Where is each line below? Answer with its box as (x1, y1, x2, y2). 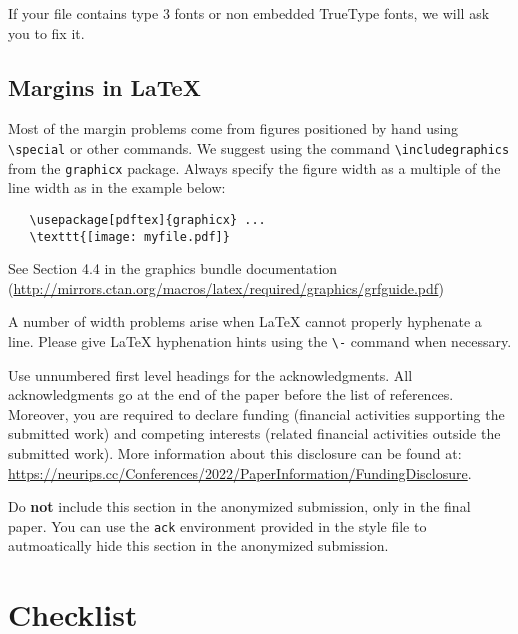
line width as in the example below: (8, 177, 226, 198)
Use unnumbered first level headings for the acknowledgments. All (8, 364, 413, 385)
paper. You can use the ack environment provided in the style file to (8, 515, 427, 536)
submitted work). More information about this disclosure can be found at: (8, 443, 462, 464)
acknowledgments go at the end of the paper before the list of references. (8, 384, 454, 405)
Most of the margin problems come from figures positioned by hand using (8, 118, 459, 139)
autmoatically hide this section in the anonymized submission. (8, 535, 389, 556)
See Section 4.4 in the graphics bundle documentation (8, 258, 338, 279)
